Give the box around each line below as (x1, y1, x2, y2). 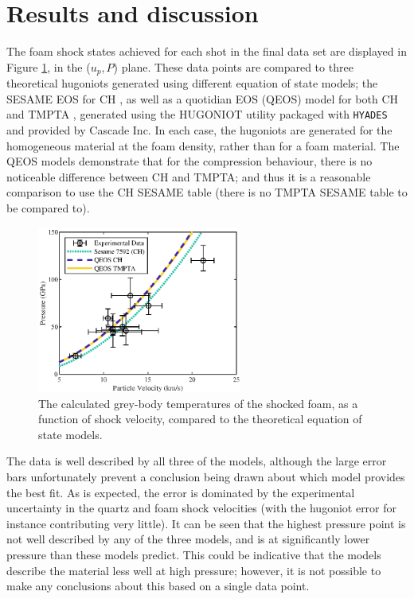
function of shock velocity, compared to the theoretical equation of (38, 410, 362, 427)
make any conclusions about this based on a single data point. (6, 578, 310, 594)
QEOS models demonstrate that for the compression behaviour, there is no (6, 153, 373, 169)
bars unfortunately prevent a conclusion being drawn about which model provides (6, 469, 405, 485)
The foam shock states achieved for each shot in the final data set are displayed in (6, 43, 407, 60)
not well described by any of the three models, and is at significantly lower (6, 531, 370, 547)
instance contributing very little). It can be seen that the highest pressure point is (6, 515, 406, 531)
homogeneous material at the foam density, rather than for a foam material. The (6, 137, 400, 154)
